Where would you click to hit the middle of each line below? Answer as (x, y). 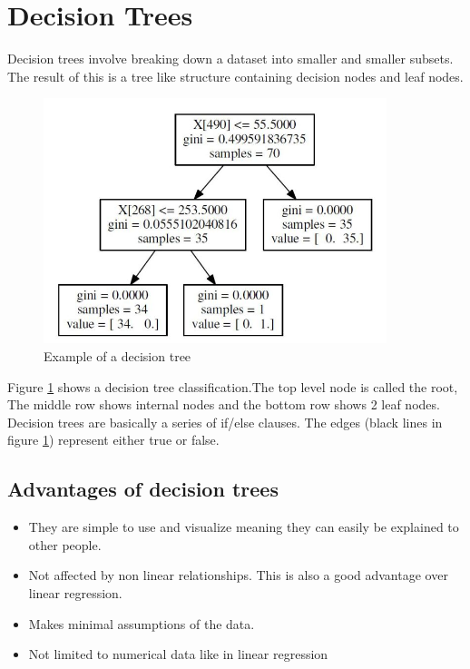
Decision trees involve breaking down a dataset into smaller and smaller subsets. (230, 59)
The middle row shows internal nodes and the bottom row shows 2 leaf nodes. (224, 404)
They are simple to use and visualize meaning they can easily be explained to (244, 527)
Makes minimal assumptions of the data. (142, 623)
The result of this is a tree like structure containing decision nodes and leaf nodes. (235, 76)
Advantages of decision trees (143, 489)
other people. (65, 544)
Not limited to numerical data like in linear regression (178, 654)
